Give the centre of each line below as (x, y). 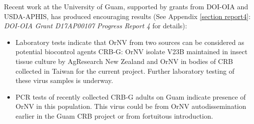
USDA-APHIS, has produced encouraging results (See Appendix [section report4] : (127, 16)
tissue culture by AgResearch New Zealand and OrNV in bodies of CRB (124, 61)
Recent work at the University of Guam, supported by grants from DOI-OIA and (126, 6)
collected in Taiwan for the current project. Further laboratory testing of (125, 71)
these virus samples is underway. (64, 80)
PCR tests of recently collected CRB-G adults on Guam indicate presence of (131, 96)
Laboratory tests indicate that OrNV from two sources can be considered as (130, 42)
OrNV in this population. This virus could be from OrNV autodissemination (131, 106)
